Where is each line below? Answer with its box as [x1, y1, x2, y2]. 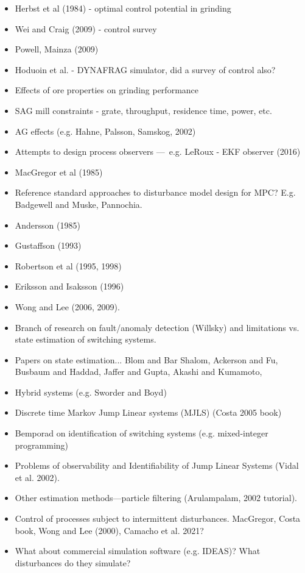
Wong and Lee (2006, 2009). [15, 300, 120, 313]
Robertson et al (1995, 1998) [15, 259, 122, 272]
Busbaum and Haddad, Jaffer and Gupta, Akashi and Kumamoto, [15, 365, 262, 378]
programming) [15, 438, 69, 451]
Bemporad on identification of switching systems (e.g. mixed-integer [15, 427, 268, 440]
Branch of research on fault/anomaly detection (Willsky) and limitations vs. [15, 321, 300, 333]
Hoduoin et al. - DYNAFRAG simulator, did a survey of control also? [15, 63, 276, 76]
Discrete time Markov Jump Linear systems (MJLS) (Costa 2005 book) [15, 406, 282, 419]
